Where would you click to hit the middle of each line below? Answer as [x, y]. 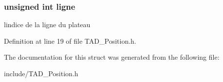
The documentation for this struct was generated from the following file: [112, 57]
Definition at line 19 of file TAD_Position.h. [70, 41]
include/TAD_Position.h [41, 73]
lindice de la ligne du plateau [47, 25]
